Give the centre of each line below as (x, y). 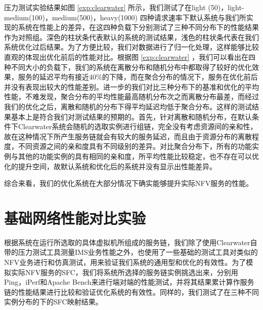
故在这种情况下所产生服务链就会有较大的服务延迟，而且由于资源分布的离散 (128, 136)
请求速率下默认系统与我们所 (200, 17)
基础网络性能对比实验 (75, 218)
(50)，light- (226, 7)
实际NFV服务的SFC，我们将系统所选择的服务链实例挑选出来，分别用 (124, 272)
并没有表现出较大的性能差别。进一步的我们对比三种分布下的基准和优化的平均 (131, 86)
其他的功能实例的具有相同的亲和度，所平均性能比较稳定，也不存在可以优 (138, 156)
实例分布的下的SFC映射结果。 (53, 302)
